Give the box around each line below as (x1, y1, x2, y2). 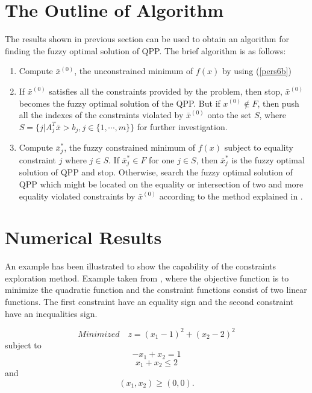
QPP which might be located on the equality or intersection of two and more (19, 177, 304, 190)
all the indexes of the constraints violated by (19, 108, 184, 121)
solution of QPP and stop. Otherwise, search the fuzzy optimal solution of (19, 166, 293, 178)
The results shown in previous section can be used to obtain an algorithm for (5, 33, 289, 45)
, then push (257, 96, 299, 109)
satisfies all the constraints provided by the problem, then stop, (49, 84, 282, 97)
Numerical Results (5, 225, 162, 250)
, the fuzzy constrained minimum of (64, 141, 196, 154)
